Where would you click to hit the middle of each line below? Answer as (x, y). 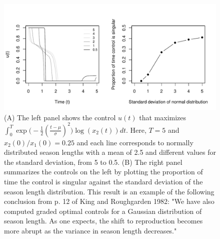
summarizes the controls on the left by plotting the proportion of (103, 172)
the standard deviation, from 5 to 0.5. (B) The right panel (93, 162)
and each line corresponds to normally (135, 142)
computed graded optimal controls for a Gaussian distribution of (103, 211)
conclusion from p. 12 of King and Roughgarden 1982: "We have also (109, 201)
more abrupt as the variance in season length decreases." (90, 231)
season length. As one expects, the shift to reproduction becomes (103, 221)
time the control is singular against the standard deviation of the (103, 182)
